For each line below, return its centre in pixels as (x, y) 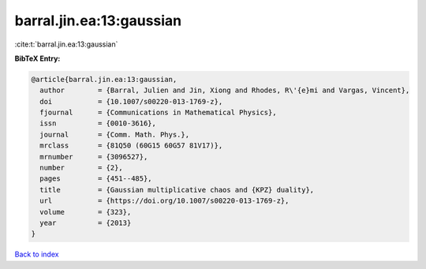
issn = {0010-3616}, (98, 123)
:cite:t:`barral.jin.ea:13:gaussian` (66, 44)
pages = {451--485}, (96, 179)
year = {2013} (86, 223)
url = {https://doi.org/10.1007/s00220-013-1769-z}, (164, 201)
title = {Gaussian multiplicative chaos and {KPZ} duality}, (177, 190)
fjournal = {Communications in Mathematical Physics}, (158, 113)
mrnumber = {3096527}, (94, 157)
